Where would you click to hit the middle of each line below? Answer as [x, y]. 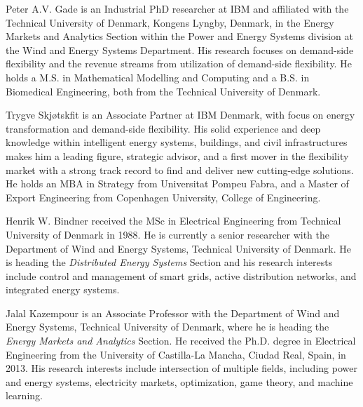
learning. [24, 395]
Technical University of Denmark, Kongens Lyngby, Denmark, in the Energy [170, 22]
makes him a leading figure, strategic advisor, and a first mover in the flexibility [177, 155]
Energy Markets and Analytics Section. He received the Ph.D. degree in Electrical [181, 341]
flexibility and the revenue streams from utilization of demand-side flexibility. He [179, 64]
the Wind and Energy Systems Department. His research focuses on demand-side [180, 49]
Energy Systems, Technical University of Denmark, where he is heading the [167, 327]
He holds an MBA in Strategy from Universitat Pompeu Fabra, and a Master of [177, 184]
